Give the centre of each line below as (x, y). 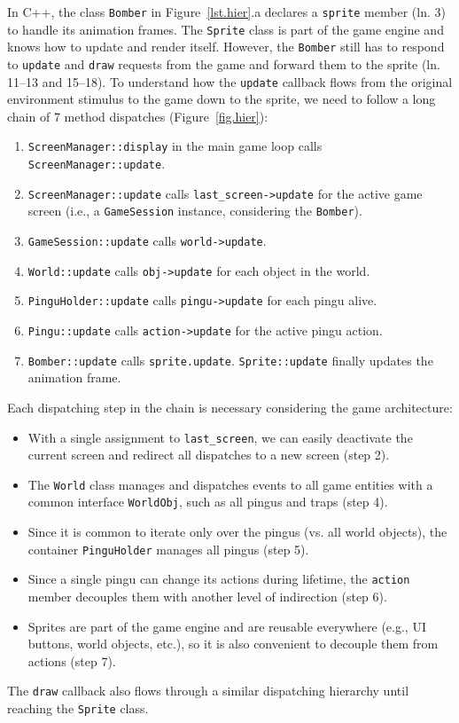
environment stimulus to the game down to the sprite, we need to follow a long (222, 99)
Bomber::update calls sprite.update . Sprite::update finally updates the (230, 360)
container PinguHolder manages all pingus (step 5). (168, 549)
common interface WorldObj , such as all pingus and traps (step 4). (208, 502)
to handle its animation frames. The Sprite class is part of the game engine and (226, 29)
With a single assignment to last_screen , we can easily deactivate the (220, 437)
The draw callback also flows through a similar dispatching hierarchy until (208, 691)
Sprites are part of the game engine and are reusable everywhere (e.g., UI (227, 626)
